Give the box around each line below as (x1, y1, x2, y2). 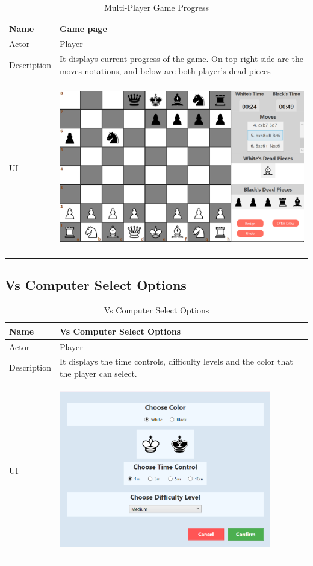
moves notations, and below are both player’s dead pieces (59, 64, 271, 77)
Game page (59, 22, 107, 34)
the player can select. (59, 367, 137, 380)
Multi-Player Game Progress (104, 1, 209, 13)
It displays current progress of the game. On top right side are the (59, 52, 303, 65)
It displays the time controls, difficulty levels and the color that (59, 355, 293, 368)
